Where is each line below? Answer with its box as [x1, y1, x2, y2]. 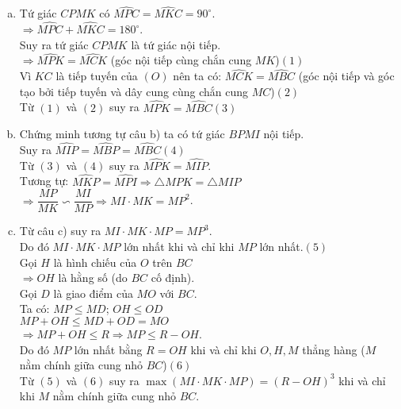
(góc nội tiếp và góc [298, 68, 395, 84]
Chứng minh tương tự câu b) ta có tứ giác [19, 125, 225, 142]
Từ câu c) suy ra [19, 222, 101, 239]
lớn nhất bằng [74, 341, 143, 357]
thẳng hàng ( [302, 341, 365, 357]
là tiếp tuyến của [55, 68, 138, 84]
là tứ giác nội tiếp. [131, 36, 221, 52]
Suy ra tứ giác [19, 36, 89, 52]
